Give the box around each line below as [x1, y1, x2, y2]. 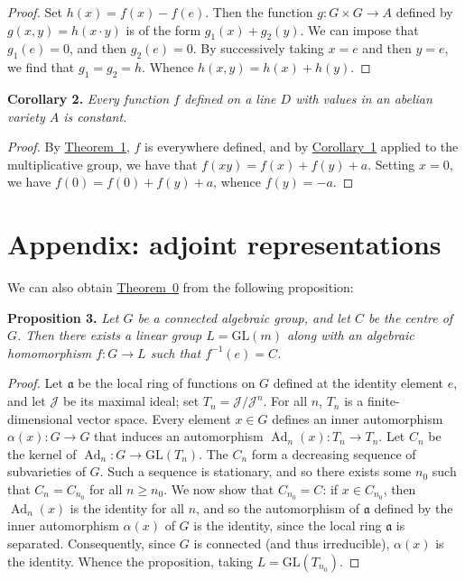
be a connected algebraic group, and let [137, 308, 350, 327]
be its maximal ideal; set [62, 391, 200, 410]
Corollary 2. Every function [7, 88, 170, 107]
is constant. [63, 106, 127, 125]
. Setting [367, 154, 415, 173]
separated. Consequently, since [7, 534, 176, 553]
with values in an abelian [295, 88, 432, 107]
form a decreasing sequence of [251, 444, 416, 463]
